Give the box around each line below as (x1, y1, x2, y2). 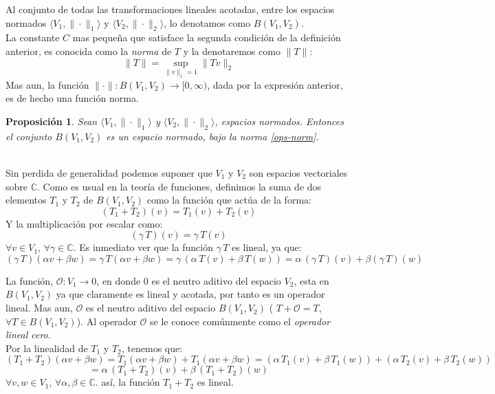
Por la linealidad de (5, 340, 88, 355)
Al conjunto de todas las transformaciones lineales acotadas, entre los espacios (5, 2, 335, 16)
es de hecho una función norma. (5, 91, 139, 105)
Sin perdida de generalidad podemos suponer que (5, 165, 212, 179)
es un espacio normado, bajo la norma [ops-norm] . (106, 129, 319, 143)
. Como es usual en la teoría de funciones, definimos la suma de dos (37, 179, 322, 193)
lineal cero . (5, 327, 51, 342)
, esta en (294, 273, 329, 287)
